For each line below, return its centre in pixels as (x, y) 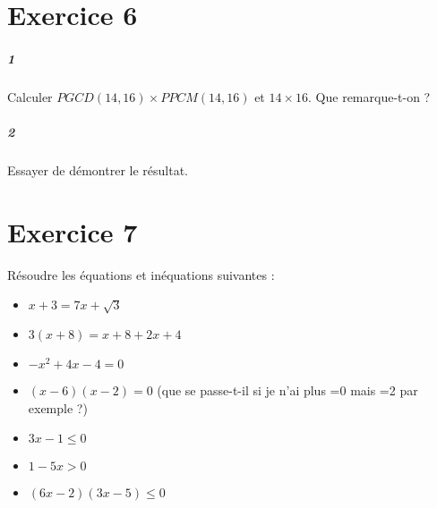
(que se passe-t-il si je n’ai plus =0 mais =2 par (287, 390)
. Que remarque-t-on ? (369, 96)
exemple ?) (58, 407)
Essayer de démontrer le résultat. (98, 170)
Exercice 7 (73, 231)
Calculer (30, 96)
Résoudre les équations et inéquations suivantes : (141, 274)
